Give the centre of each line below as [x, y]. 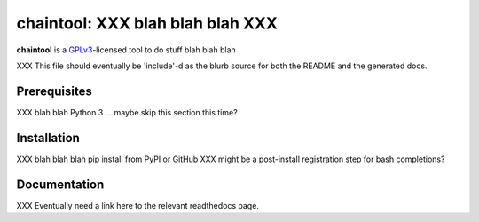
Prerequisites [54, 91]
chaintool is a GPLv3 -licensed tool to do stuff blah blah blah [126, 50]
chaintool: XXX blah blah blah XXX [147, 23]
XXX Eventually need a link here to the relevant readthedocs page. [137, 205]
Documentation [60, 184]
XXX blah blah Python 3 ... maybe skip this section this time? [127, 112]
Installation [48, 138]
